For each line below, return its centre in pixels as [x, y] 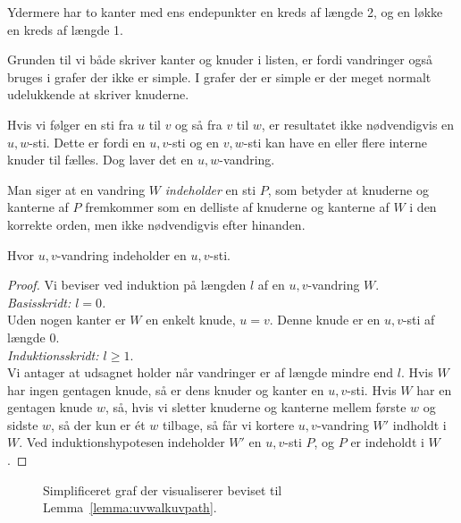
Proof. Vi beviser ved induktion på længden [127, 285]
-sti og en [194, 142]
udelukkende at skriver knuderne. [98, 94]
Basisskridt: [39, 302]
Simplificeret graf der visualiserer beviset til [163, 489]
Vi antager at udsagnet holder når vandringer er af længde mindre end [201, 372]
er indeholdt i [387, 442]
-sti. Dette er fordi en [87, 142]
